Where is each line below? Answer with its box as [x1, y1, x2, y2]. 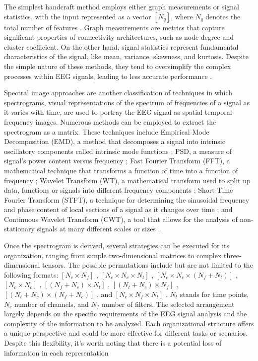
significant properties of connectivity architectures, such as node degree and [4, 32, 234, 42]
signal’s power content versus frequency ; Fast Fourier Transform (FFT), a [4, 155, 230, 166]
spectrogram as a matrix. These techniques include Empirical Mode [4, 126, 209, 137]
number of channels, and [14, 298, 89, 309]
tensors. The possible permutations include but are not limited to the [42, 260, 253, 270]
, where [171, 11, 193, 21]
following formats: [4, 269, 59, 280]
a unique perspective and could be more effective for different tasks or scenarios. [4, 328, 248, 338]
